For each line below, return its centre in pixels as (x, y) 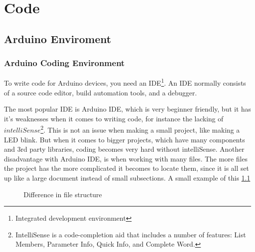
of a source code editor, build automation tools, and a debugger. (101, 92)
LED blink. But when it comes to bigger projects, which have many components (125, 139)
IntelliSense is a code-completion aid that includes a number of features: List (131, 234)
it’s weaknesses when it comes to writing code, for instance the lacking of (114, 118)
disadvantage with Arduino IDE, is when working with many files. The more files (126, 158)
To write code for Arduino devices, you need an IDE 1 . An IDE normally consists (125, 82)
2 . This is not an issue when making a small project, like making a (140, 129)
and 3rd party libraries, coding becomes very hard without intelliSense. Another (124, 149)
